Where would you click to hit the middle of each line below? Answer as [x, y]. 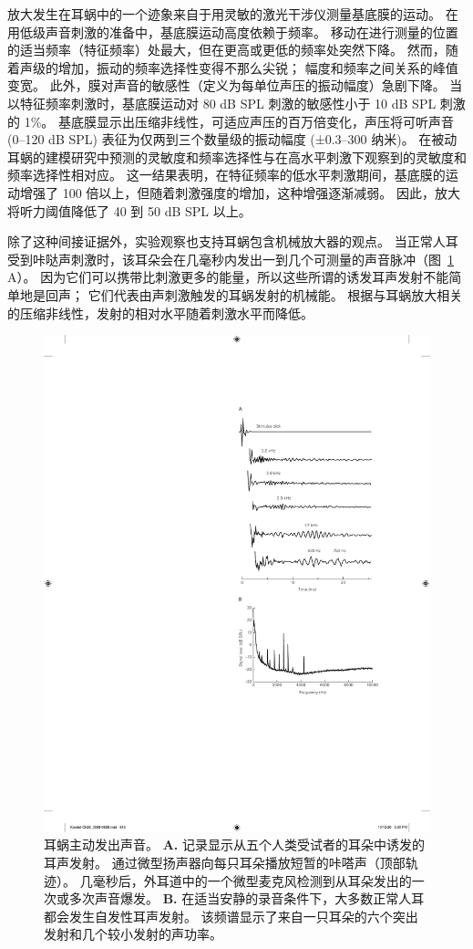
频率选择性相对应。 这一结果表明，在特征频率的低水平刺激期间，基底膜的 [226, 175]
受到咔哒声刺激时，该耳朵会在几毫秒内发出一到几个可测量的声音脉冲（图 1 [231, 259]
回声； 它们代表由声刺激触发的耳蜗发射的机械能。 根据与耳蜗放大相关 [254, 294]
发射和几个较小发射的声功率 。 [133, 934]
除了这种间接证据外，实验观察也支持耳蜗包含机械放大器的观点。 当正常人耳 [233, 241]
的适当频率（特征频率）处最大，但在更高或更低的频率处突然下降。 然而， [226, 50]
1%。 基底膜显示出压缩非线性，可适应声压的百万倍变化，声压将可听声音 [239, 121]
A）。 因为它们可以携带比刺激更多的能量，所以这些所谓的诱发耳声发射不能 [228, 277]
